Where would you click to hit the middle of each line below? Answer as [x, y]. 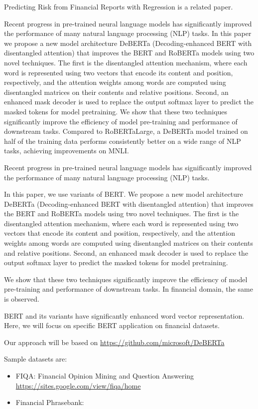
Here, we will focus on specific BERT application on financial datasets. [112, 325]
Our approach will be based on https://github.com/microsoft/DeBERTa [114, 342]
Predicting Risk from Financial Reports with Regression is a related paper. [119, 6]
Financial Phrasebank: [50, 402]
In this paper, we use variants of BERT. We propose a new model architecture [124, 194]
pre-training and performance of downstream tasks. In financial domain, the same [129, 289]
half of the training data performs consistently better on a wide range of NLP [123, 141]
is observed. [22, 299]
